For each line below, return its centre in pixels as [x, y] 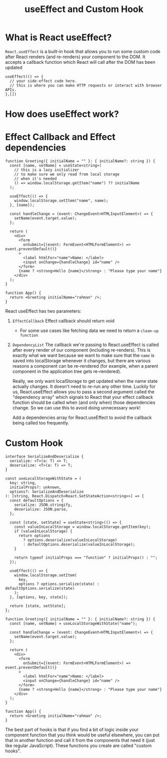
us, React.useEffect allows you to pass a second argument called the [83, 392]
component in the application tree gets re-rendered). [67, 371]
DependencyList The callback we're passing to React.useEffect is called [85, 345]
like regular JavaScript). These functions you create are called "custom [78, 745]
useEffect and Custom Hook [84, 9]
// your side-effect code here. [43, 81]
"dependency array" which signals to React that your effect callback [83, 397]
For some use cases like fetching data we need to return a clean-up [89, 331]
